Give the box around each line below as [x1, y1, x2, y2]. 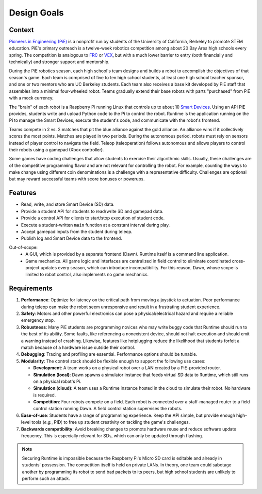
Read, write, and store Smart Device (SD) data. [21, 201, 115, 207]
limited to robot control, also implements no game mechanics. [25, 272, 149, 278]
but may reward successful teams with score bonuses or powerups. [9, 176, 145, 182]
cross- [232, 258, 245, 264]
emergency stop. [21, 317, 55, 323]
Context [9, 26, 34, 34]
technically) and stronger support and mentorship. [9, 59, 110, 65]
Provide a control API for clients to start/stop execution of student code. [21, 215, 165, 221]
